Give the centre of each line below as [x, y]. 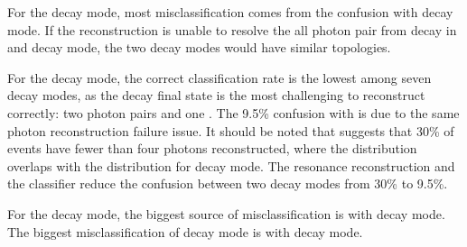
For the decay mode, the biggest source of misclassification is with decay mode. [226, 213]
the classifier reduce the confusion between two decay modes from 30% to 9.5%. [228, 183]
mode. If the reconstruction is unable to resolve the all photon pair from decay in [232, 29]
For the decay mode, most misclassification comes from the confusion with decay [230, 12]
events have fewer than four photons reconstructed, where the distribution [212, 148]
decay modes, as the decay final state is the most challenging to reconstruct [216, 95]
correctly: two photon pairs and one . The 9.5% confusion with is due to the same [233, 112]
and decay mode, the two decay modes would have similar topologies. [199, 47]
